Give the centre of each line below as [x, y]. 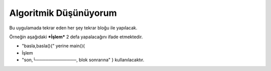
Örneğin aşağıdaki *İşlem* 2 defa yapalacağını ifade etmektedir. [76, 37]
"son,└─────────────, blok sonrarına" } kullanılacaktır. [83, 60]
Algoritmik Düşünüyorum [63, 13]
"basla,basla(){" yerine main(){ [53, 46]
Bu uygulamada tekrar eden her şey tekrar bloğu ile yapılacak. [73, 28]
